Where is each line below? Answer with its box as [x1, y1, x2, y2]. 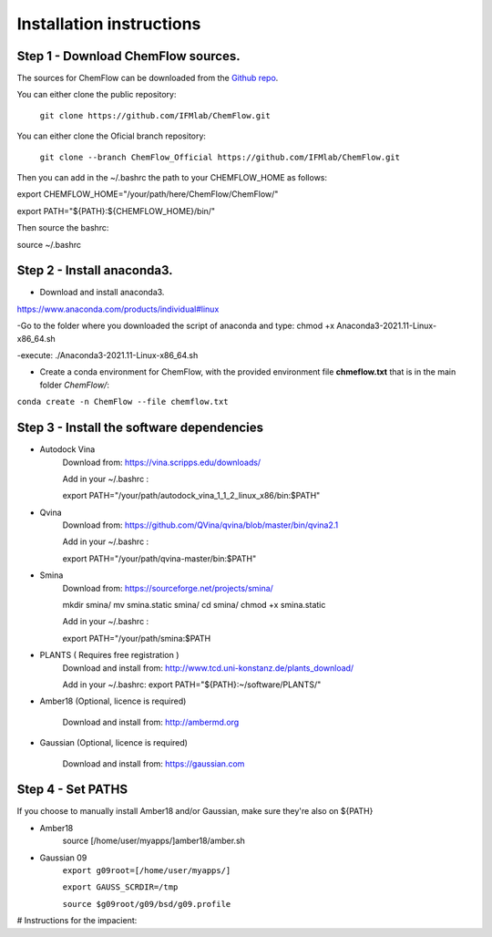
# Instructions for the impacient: [16, 915, 138, 926]
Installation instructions [16, 14, 201, 34]
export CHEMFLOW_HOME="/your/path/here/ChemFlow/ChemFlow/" [16, 189, 279, 200]
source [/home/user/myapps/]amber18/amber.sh [62, 835, 246, 847]
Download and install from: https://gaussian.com [62, 757, 245, 769]
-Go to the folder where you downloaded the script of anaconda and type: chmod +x [16, 320, 335, 332]
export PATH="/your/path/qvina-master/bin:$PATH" [62, 552, 257, 564]
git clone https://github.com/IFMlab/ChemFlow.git [39, 110, 271, 120]
